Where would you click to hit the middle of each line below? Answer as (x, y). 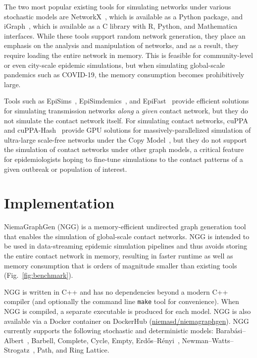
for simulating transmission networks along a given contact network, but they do (126, 110)
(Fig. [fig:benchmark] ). (39, 275)
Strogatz (17, 350)
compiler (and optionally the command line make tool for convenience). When (122, 301)
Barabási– (231, 331)
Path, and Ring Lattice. (73, 350)
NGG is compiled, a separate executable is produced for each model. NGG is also (128, 311)
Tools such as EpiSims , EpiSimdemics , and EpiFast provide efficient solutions (127, 101)
